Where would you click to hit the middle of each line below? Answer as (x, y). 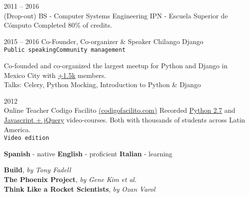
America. (17, 129)
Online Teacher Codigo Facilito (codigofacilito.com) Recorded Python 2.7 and (120, 110)
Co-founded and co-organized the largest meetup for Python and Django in (116, 66)
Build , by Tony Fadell (37, 170)
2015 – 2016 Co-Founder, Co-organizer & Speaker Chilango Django (104, 41)
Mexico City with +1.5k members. (55, 75)
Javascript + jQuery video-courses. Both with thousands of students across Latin (124, 120)
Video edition (27, 138)
